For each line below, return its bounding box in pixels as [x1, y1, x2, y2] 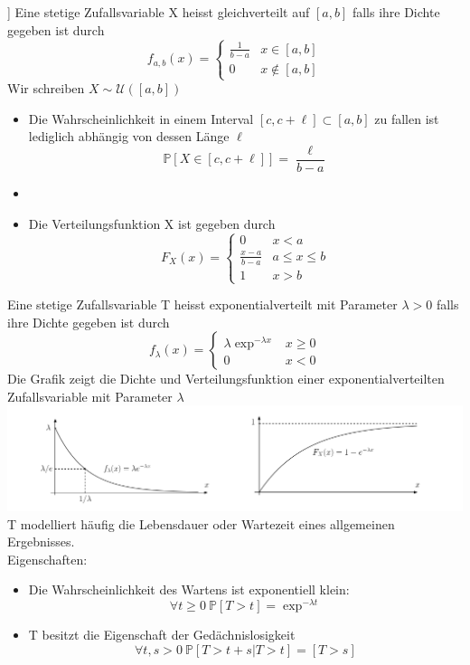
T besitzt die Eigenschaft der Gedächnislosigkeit [28, 625, 296, 644]
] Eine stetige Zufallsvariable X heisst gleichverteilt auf [7, 3, 310, 21]
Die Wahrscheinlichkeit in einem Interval [28, 109, 254, 128]
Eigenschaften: [7, 549, 88, 568]
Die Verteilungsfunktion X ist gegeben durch [28, 214, 276, 233]
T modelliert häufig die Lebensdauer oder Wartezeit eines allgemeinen [7, 514, 395, 533]
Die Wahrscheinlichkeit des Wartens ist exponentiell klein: [28, 580, 350, 599]
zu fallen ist [374, 109, 439, 128]
